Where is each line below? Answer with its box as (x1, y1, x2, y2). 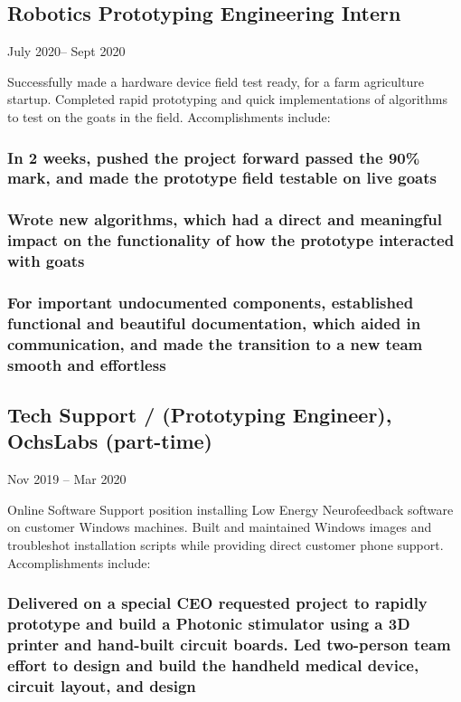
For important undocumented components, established (7, 290, 414, 313)
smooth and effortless (7, 353, 166, 375)
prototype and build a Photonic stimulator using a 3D (7, 612, 410, 635)
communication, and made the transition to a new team (7, 332, 423, 355)
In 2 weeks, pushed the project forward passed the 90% (7, 146, 420, 168)
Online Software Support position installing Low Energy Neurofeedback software (7, 499, 454, 518)
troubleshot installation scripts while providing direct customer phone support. (7, 536, 444, 555)
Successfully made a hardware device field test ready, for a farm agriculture (7, 71, 424, 90)
